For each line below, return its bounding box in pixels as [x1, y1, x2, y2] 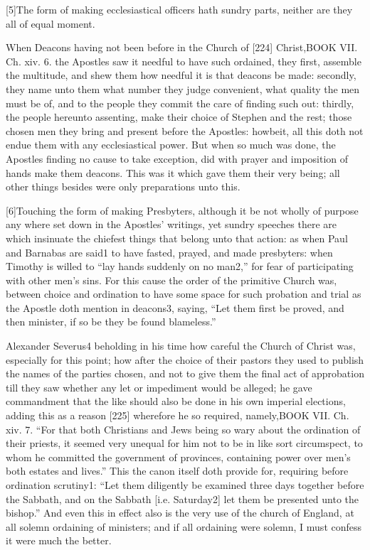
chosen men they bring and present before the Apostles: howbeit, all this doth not [6, 123, 364, 138]
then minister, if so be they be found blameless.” [6, 314, 216, 329]
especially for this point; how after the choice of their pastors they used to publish [6, 352, 364, 367]
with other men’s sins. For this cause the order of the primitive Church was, [6, 272, 337, 287]
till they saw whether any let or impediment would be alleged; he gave [6, 379, 312, 394]
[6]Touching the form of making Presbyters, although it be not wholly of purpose [6, 203, 359, 217]
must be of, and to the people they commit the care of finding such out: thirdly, [6, 95, 354, 110]
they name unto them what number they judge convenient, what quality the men [6, 81, 360, 96]
